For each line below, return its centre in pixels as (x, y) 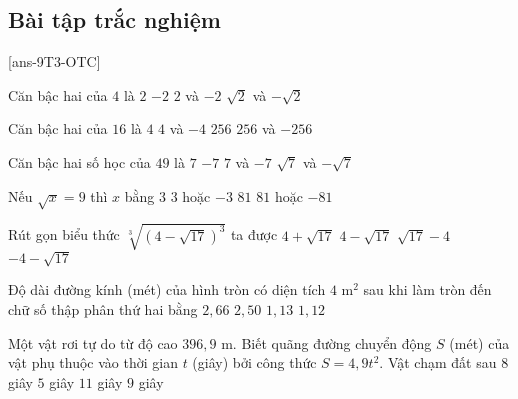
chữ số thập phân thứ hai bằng (103, 309)
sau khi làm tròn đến (427, 289)
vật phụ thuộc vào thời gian (93, 362)
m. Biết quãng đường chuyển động (326, 342)
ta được (254, 234)
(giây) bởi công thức (254, 362)
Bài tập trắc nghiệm (114, 19)
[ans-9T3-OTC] (54, 61)
